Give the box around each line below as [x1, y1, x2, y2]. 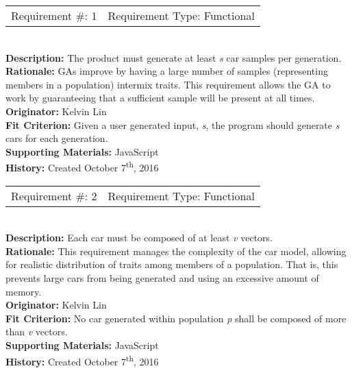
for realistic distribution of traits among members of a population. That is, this [5, 257, 338, 272]
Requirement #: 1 [11, 8, 97, 23]
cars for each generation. [5, 131, 108, 145]
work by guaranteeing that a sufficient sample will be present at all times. [5, 91, 315, 105]
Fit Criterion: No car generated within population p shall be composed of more [5, 311, 347, 325]
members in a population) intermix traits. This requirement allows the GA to [5, 77, 331, 91]
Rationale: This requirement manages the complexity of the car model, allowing [5, 243, 347, 258]
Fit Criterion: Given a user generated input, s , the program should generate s [5, 117, 340, 132]
